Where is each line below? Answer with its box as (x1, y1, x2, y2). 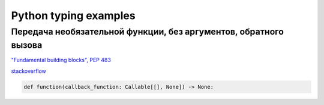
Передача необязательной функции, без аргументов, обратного (11, 26, 284, 37)
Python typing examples (11, 9, 136, 22)
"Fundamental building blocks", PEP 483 (11, 57, 111, 64)
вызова (11, 39, 43, 51)
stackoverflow (11, 67, 46, 75)
